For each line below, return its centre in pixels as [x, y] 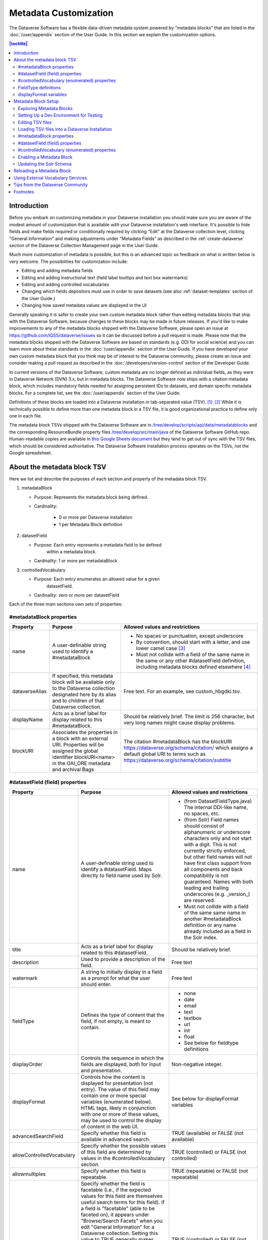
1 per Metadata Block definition [91, 524]
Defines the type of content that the [123, 1015]
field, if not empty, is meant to [116, 1021]
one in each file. [26, 416]
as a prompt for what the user [116, 978]
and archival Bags [73, 770]
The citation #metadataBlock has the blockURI [178, 742]
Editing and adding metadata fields [57, 271]
